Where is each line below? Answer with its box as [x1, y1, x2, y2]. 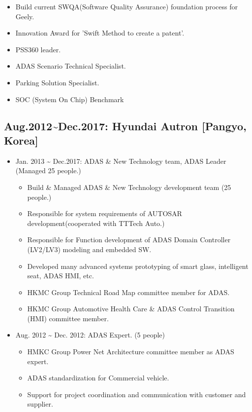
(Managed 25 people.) [15, 165, 81, 176]
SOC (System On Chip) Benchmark [15, 94, 124, 104]
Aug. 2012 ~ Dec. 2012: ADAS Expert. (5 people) [15, 330, 165, 340]
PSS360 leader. [15, 44, 61, 54]
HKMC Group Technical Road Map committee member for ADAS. [27, 287, 230, 297]
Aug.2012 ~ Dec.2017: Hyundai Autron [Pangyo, [4, 118, 247, 133]
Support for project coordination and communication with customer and [27, 389, 246, 399]
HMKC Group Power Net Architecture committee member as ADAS [27, 346, 234, 357]
